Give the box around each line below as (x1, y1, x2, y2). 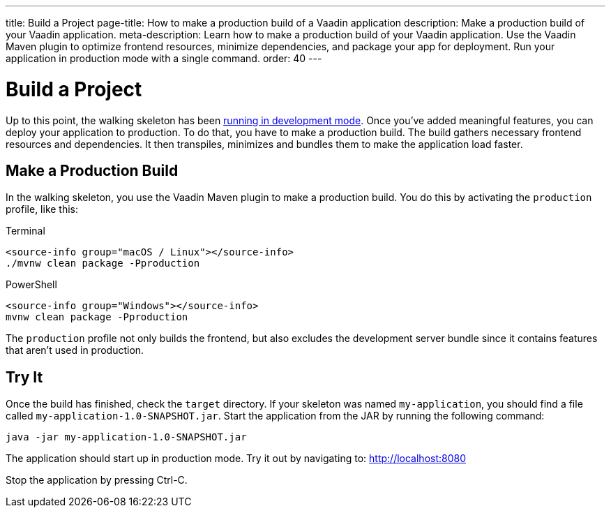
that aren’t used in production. (6, 344, 144, 357)
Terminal (6, 225, 45, 237)
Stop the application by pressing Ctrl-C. (6, 474, 188, 486)
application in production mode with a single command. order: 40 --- (6, 52, 322, 64)
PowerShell (6, 278, 57, 291)
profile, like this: (6, 203, 79, 216)
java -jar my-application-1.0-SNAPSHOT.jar (6, 431, 247, 443)
